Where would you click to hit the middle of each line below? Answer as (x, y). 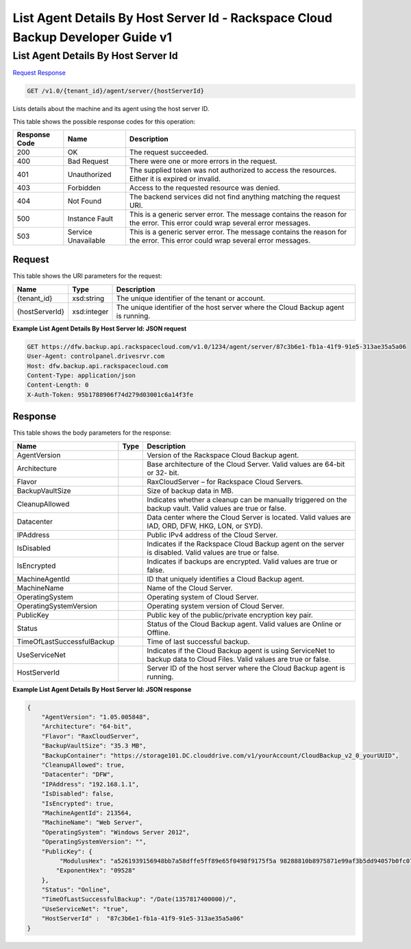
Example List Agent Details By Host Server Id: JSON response (102, 689)
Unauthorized (90, 174)
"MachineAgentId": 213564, (87, 813)
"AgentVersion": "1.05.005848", (96, 717)
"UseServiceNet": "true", (85, 909)
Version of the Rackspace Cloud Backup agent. (223, 455)
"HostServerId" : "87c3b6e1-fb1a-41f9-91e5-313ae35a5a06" (143, 918)
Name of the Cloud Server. (190, 588)
